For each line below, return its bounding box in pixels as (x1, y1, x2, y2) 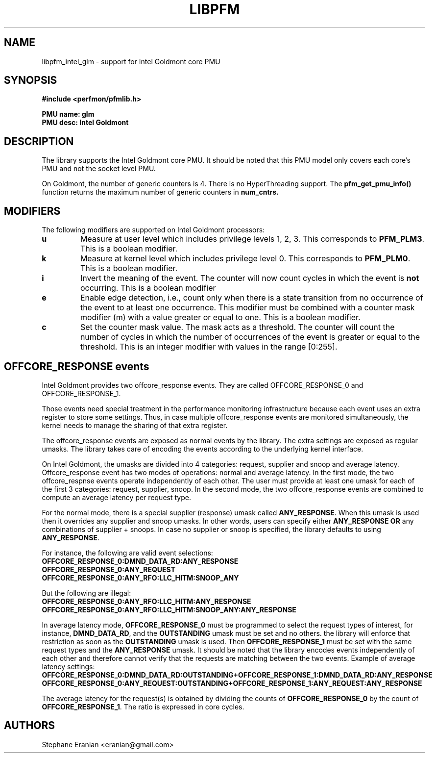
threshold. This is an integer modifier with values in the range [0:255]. (80, 342, 338, 352)
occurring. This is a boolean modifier (80, 283, 216, 293)
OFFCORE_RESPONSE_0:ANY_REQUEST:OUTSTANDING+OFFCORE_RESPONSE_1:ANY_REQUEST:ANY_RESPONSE (42, 679, 422, 687)
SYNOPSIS (4, 74, 57, 87)
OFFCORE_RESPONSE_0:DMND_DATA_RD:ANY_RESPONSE (42, 556, 239, 565)
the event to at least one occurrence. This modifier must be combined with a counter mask (80, 303, 415, 313)
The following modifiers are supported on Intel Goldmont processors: (42, 226, 265, 234)
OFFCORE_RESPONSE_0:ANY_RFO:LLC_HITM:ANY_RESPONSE (42, 597, 251, 606)
